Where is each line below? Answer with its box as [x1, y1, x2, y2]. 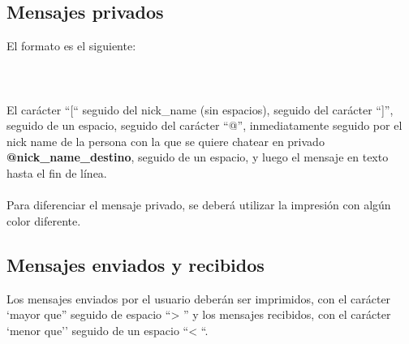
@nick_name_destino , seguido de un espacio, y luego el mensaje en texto [6, 148, 389, 166]
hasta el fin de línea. [6, 164, 107, 181]
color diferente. [6, 212, 81, 229]
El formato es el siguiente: [6, 37, 136, 54]
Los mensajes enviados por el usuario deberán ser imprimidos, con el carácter [6, 290, 391, 307]
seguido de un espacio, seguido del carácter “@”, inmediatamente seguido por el [6, 117, 403, 134]
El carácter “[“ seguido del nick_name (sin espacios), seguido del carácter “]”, [6, 101, 394, 118]
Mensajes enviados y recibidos [6, 252, 265, 277]
